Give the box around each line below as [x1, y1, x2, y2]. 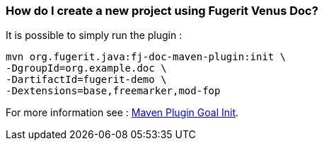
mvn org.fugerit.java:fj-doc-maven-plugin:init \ [6, 51, 287, 63]
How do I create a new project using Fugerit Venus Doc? [6, 4, 318, 18]
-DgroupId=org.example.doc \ [6, 62, 167, 74]
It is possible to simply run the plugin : [6, 29, 183, 42]
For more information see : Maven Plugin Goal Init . [6, 106, 239, 119]
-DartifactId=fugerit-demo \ [6, 74, 167, 86]
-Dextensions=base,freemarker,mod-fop [6, 85, 221, 97]
